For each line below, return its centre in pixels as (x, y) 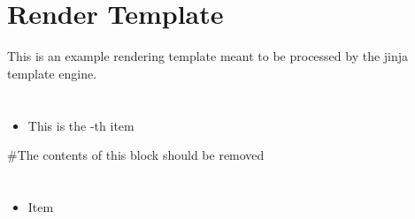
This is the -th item (81, 125)
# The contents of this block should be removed (136, 155)
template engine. (52, 73)
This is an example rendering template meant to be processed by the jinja (208, 56)
